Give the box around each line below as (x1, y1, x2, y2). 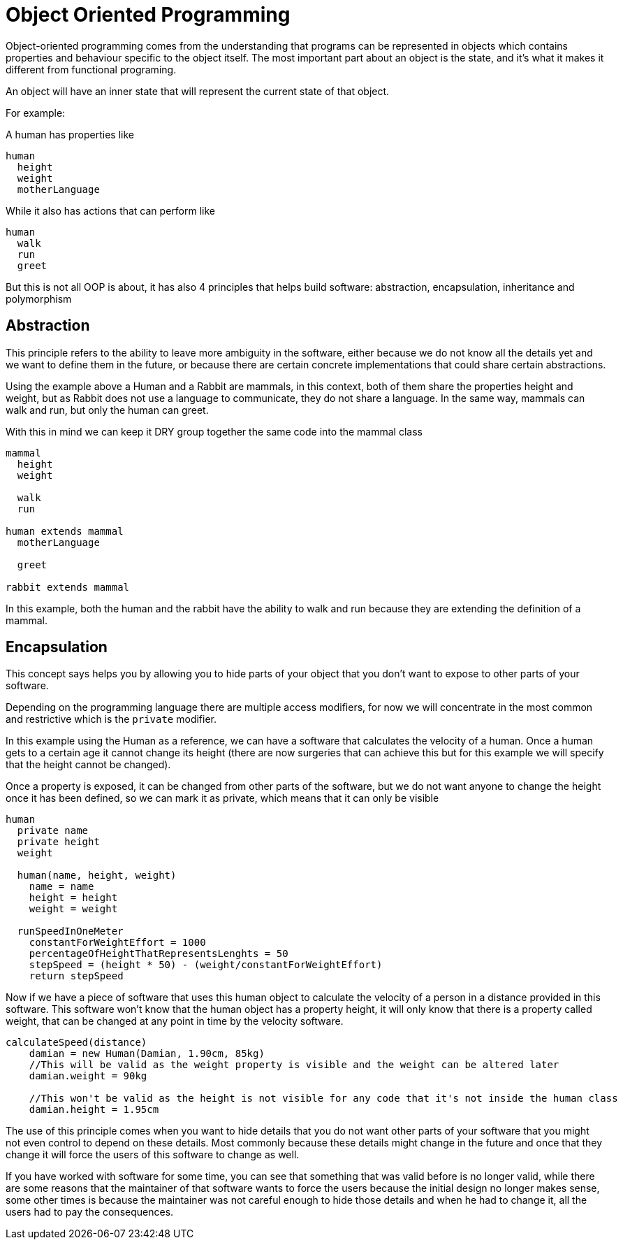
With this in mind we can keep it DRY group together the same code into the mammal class (6, 425, 423, 438)
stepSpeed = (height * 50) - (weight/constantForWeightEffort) (29, 959, 383, 971)
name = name (29, 881, 94, 893)
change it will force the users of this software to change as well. (6, 1149, 300, 1161)
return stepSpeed (29, 970, 124, 982)
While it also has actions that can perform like (6, 204, 215, 217)
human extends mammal (6, 525, 124, 537)
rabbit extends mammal (6, 581, 130, 593)
